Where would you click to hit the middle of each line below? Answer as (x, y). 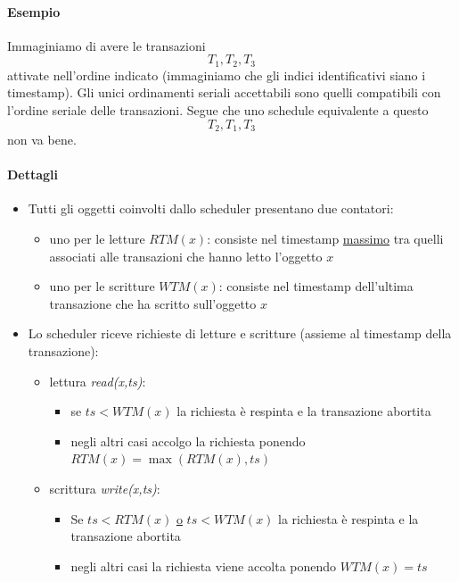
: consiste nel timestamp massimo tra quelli (325, 239)
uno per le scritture (102, 286)
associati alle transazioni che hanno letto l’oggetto (186, 256)
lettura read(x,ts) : (98, 381)
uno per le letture (97, 239)
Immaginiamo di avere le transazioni (107, 45)
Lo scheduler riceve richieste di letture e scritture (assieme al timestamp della (240, 333)
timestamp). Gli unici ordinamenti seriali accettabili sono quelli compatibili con (224, 92)
